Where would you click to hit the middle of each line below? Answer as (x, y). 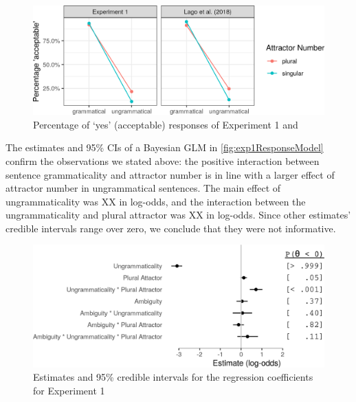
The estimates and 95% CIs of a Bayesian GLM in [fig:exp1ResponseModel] (165, 147)
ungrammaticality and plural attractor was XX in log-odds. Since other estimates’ (178, 215)
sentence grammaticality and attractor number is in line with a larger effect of (170, 174)
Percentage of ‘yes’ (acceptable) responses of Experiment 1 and (166, 124)
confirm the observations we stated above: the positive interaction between (163, 160)
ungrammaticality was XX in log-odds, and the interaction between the (156, 201)
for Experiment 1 (69, 390)
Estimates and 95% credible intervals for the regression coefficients (173, 377)
